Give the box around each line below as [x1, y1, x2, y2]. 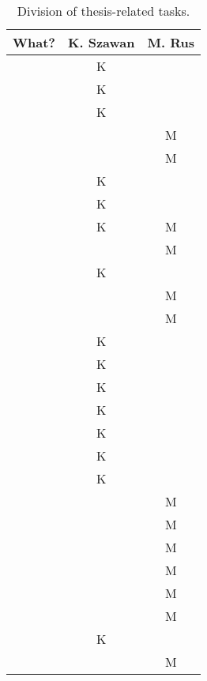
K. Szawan [68, 33, 135, 51]
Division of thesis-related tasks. [17, 2, 190, 20]
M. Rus [147, 33, 194, 51]
